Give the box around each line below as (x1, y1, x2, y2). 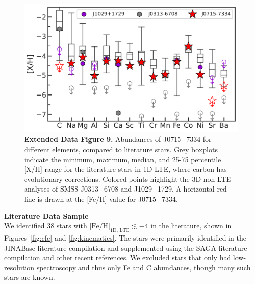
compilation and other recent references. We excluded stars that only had (4, 252, 231, 263)
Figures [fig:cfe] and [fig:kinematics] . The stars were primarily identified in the (4, 232, 246, 243)
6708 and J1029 (104, 183, 152, 194)
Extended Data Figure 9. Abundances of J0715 (24, 134, 181, 145)
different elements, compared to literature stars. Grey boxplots (24, 144, 218, 154)
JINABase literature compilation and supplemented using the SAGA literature (4, 242, 247, 253)
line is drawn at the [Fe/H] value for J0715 (24, 193, 157, 204)
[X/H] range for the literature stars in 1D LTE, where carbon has (24, 164, 227, 174)
